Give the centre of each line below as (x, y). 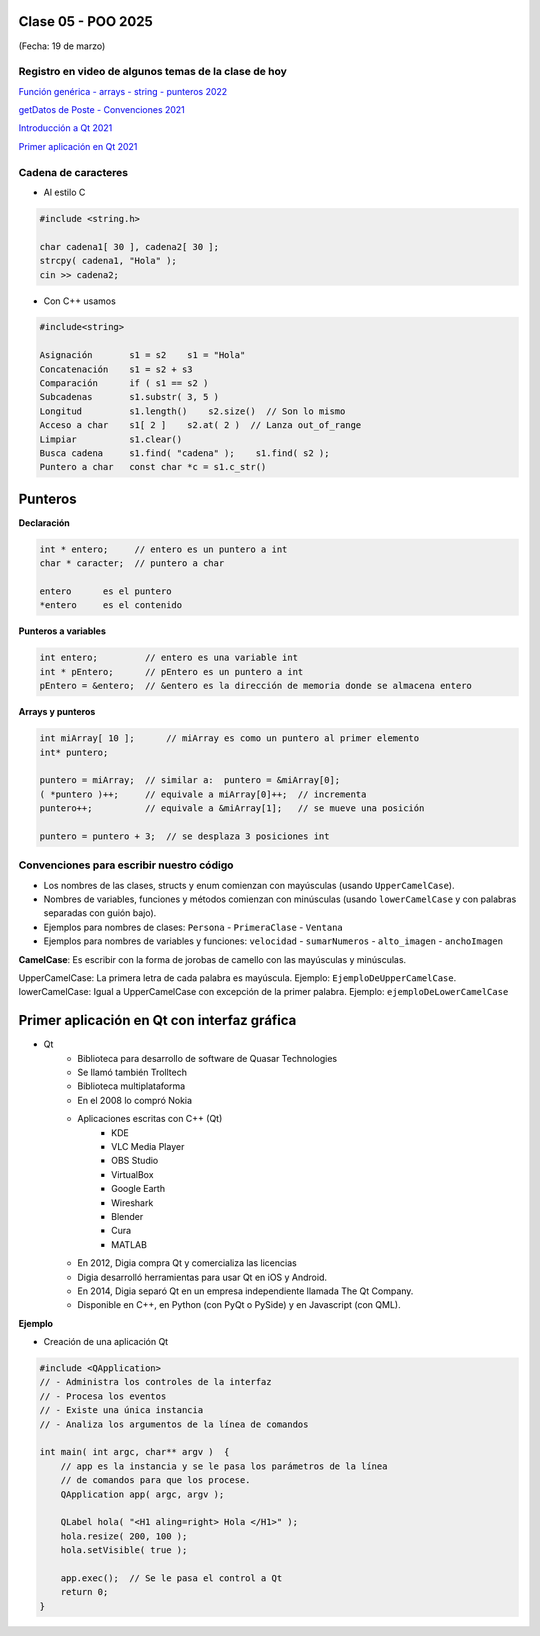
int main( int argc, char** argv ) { (134, 1452)
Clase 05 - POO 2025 (86, 21)
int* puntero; (74, 752)
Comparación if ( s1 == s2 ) (124, 383)
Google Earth (138, 1189)
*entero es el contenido (111, 605)
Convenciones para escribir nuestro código (126, 865)
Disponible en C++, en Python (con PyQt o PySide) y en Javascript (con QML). (239, 1305)
